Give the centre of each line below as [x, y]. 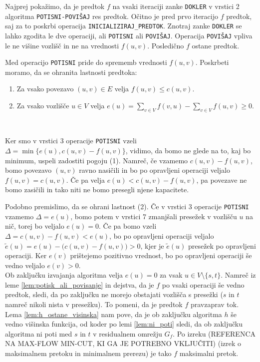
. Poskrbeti [212, 62]
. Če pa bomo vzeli [128, 226]
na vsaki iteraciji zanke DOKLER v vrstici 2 [176, 6]
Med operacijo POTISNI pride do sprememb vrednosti [86, 62]
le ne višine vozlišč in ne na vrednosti [62, 45]
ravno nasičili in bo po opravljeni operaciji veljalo [154, 170]
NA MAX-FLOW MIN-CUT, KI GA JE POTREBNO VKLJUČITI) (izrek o [123, 343]
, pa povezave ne [222, 180]
